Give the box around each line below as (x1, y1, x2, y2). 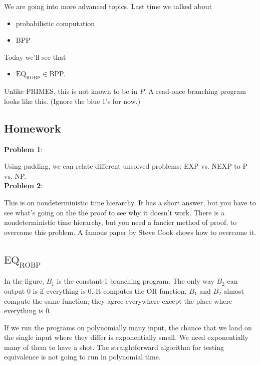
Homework (4, 120, 61, 136)
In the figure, (4, 276, 44, 286)
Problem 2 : (4, 180, 43, 191)
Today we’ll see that (4, 51, 66, 62)
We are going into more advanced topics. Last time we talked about (4, 1, 212, 11)
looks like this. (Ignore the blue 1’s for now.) (4, 95, 141, 106)
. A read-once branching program (144, 86, 246, 96)
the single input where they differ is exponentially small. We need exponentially (4, 332, 248, 342)
